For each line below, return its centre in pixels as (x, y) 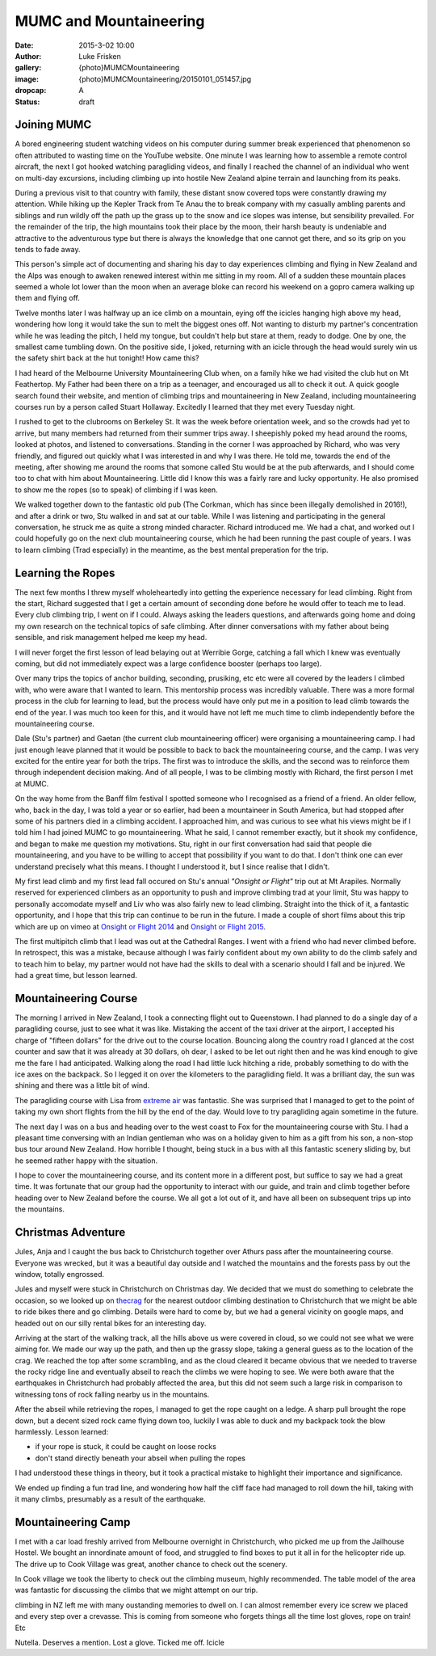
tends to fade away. (48, 249)
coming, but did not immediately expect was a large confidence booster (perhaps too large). (168, 664)
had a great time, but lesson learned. (76, 975)
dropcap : (31, 91)
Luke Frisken (100, 56)
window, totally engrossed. (60, 1274)
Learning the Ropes (65, 573)
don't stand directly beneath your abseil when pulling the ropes (140, 1458)
